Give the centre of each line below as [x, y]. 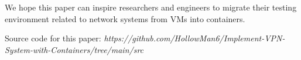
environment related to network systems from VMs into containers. [125, 18]
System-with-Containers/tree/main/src [74, 49]
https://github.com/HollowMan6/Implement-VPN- [194, 38]
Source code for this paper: [53, 38]
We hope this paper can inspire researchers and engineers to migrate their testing [151, 7]
